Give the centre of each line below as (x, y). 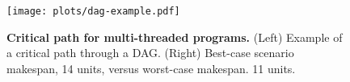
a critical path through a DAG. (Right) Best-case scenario (150, 53)
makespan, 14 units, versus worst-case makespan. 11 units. (151, 68)
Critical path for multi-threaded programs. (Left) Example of (175, 37)
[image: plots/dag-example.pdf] (93, 11)
